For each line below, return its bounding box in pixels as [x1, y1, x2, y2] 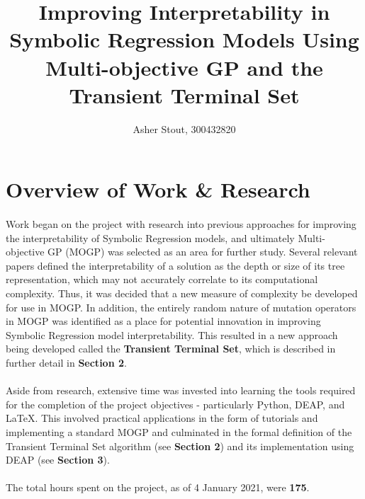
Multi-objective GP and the [45, 52, 323, 81]
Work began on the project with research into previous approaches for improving [6, 217, 356, 231]
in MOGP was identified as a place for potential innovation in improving [6, 314, 321, 328]
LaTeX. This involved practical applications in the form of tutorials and [6, 411, 318, 425]
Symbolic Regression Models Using [9, 25, 359, 54]
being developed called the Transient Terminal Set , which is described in [6, 341, 336, 356]
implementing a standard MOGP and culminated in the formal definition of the [6, 424, 352, 439]
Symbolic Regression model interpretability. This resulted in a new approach [6, 327, 338, 342]
